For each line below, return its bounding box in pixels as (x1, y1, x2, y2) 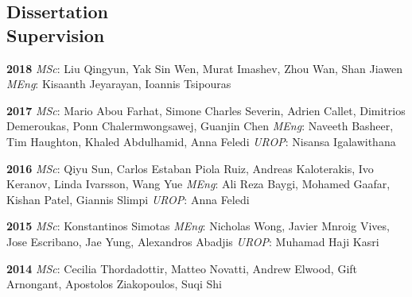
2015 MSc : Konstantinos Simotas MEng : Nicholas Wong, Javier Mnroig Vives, (6, 218, 390, 234)
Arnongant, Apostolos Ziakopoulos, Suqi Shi (6, 276, 222, 292)
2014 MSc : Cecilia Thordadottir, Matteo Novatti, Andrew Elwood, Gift (6, 260, 358, 276)
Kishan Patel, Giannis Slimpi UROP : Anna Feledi (6, 191, 250, 207)
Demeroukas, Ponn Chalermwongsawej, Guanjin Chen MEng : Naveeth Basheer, (6, 118, 394, 134)
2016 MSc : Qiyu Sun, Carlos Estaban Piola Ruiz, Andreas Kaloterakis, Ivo (6, 160, 374, 176)
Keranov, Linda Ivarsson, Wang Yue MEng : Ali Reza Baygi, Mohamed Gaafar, (6, 175, 391, 192)
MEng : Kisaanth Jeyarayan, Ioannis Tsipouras (6, 75, 231, 92)
